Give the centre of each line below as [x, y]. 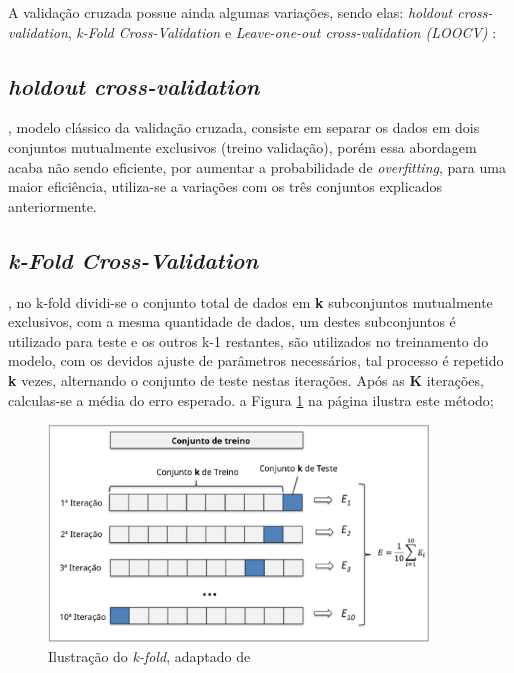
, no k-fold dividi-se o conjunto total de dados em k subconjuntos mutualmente [250, 301]
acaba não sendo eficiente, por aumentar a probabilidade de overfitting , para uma [257, 166]
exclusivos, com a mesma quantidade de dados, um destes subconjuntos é [232, 321]
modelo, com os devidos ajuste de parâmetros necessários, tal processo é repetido [256, 360]
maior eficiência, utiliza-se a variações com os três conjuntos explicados [225, 186]
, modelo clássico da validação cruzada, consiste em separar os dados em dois [244, 127]
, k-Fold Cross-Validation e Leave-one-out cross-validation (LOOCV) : [282, 31]
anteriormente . [52, 205]
